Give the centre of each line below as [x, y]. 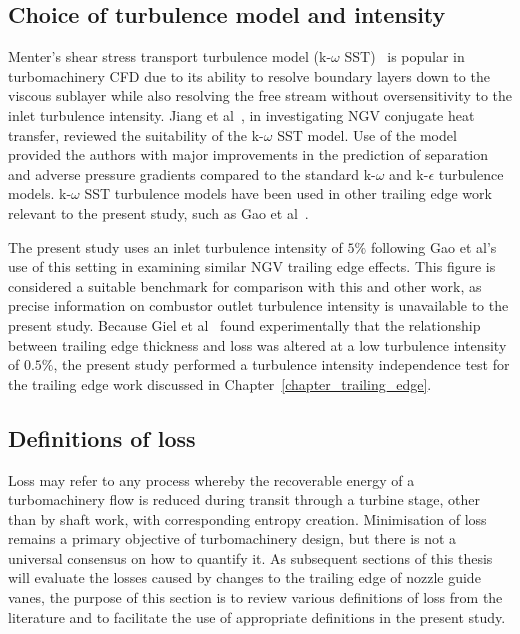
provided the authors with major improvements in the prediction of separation [248, 154]
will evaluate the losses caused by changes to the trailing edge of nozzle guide [244, 577]
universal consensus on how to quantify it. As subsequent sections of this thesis [250, 557]
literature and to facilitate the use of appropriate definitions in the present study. [257, 616]
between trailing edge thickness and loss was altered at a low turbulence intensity [257, 344]
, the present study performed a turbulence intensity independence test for [281, 364]
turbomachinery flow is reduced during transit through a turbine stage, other [244, 499]
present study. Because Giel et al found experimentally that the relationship [244, 324]
